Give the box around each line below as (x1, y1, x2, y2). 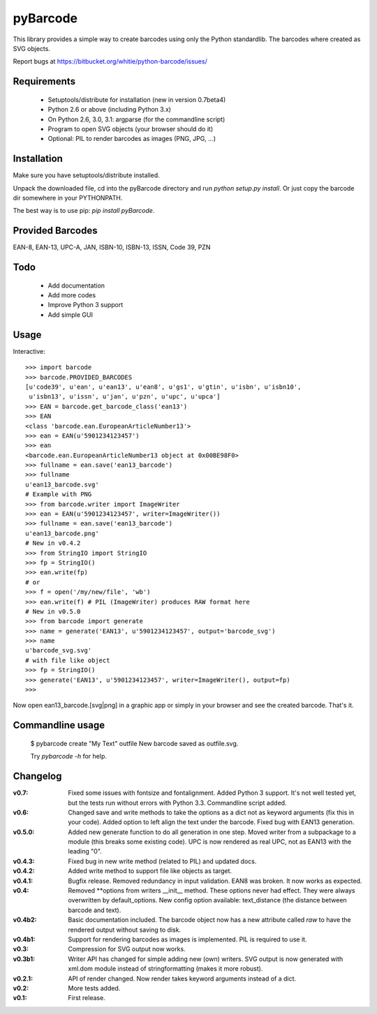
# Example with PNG (25, 491, 92, 498)
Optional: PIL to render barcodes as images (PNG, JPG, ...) (47, 135, 216, 143)
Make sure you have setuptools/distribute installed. (13, 171, 160, 179)
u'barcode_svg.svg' (25, 646, 92, 655)
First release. (68, 994, 106, 1002)
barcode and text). (68, 906, 121, 914)
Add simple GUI (47, 311, 94, 319)
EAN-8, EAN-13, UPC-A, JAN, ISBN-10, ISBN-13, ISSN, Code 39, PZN (13, 243, 211, 251)
